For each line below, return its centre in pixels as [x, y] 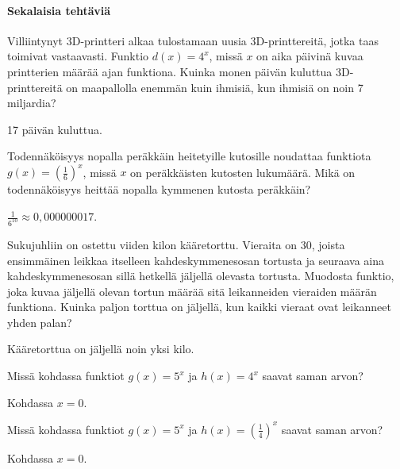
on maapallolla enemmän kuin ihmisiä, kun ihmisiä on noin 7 [215, 87]
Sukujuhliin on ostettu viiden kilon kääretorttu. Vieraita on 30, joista [176, 244]
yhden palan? [40, 322]
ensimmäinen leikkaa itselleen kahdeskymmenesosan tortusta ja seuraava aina [196, 260]
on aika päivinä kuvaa [310, 56]
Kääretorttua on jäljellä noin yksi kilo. [101, 349]
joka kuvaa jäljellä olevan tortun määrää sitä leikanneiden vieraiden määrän [192, 291]
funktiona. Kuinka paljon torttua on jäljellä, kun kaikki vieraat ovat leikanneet [199, 307]
